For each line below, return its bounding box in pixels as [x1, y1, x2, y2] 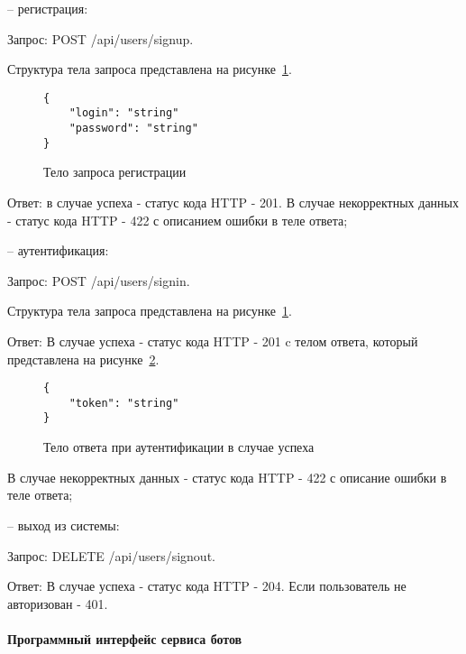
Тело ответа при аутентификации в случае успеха [43, 438, 315, 456]
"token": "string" [69, 396, 179, 410]
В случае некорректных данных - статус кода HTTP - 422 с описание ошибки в [7, 467, 447, 486]
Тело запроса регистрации [43, 162, 187, 181]
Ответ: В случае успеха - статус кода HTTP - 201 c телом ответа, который [7, 331, 418, 350]
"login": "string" [69, 106, 179, 120]
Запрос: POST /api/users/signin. [7, 271, 190, 290]
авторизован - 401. [7, 594, 108, 613]
